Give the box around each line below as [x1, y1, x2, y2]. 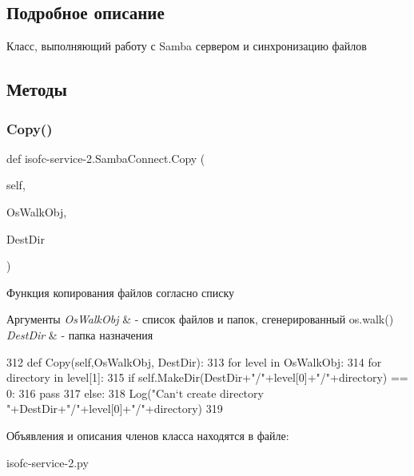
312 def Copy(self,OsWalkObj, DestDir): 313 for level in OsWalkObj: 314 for [6, 353, 382, 370]
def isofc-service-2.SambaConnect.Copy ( [6, 149, 205, 166]
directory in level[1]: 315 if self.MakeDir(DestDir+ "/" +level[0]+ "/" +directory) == [6, 369, 408, 386]
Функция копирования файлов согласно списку [6, 284, 235, 300]
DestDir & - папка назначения [6, 326, 153, 343]
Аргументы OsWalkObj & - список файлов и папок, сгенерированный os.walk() [6, 311, 394, 327]
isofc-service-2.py [6, 454, 89, 470]
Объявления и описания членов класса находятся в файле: [6, 426, 289, 443]
